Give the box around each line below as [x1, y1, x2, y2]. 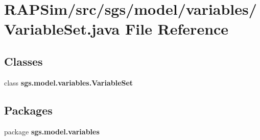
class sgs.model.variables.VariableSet [4, 77, 133, 88]
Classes [4, 53, 43, 69]
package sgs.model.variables [4, 126, 100, 136]
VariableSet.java [4, 18, 120, 39]
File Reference [125, 18, 229, 39]
